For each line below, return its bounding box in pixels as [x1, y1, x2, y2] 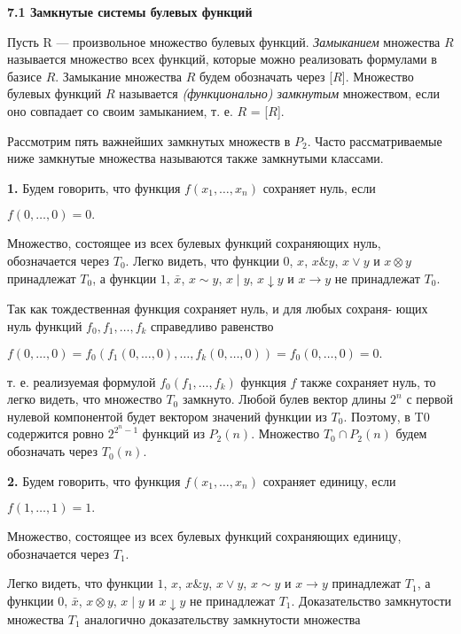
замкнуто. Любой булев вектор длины [182, 390, 387, 408]
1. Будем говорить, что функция [7, 178, 181, 197]
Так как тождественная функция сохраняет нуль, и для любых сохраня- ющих [7, 299, 428, 318]
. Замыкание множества [55, 66, 183, 85]
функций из [142, 424, 205, 443]
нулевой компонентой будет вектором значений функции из [7, 406, 327, 425]
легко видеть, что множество [7, 390, 162, 408]
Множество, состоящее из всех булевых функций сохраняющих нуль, [7, 234, 381, 252]
